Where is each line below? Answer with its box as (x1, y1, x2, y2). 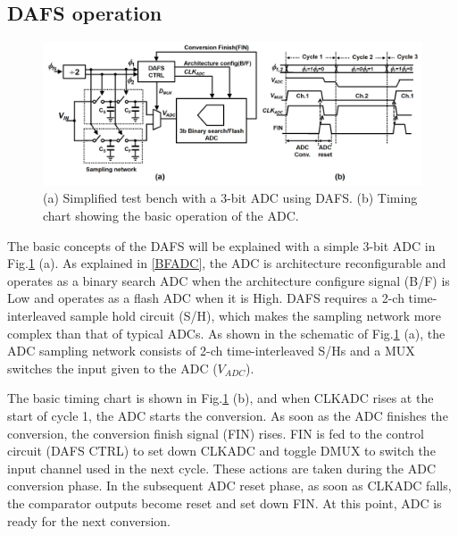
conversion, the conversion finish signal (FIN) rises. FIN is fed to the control (7, 423, 424, 442)
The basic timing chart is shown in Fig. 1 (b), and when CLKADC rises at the (7, 389, 434, 407)
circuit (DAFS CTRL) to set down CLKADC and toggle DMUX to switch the (7, 441, 436, 460)
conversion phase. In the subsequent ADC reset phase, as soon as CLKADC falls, (7, 476, 452, 495)
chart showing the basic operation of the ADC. (43, 206, 299, 225)
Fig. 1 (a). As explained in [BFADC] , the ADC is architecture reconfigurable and (7, 254, 446, 272)
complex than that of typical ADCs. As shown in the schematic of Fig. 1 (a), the (7, 323, 446, 342)
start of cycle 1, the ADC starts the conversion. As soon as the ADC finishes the (7, 406, 448, 424)
